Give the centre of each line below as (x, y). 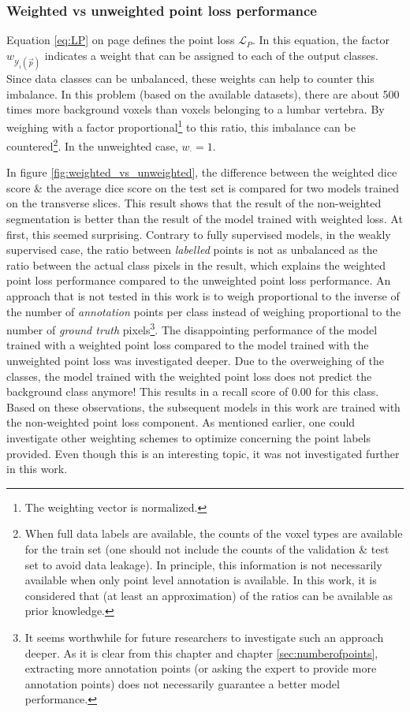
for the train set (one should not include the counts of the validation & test (207, 549)
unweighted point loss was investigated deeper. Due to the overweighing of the (195, 361)
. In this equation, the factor (321, 40)
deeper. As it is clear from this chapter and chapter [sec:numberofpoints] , (201, 652)
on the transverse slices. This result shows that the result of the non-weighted (194, 203)
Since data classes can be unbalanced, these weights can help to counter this (190, 78)
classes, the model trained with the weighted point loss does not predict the (189, 376)
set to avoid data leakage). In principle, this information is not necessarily (203, 564)
